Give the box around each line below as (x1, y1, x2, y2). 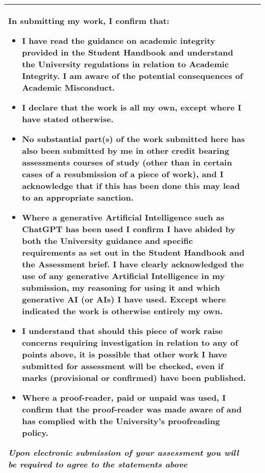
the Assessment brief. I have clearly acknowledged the (22, 258, 244, 270)
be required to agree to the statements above (8, 458, 188, 470)
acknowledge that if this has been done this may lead (22, 180, 240, 191)
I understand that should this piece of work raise (22, 325, 223, 337)
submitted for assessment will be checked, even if (22, 360, 224, 372)
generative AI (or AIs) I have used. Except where (22, 293, 226, 305)
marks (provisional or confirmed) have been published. (22, 372, 246, 383)
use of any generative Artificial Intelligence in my (22, 270, 225, 282)
